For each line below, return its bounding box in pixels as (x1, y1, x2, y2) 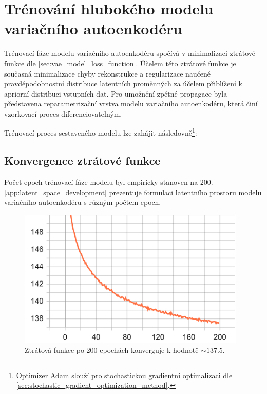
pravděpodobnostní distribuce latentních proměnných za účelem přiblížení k (4, 78, 242, 89)
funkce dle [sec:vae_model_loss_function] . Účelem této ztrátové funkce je (4, 58, 236, 68)
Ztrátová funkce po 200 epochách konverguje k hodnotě (25, 345, 199, 355)
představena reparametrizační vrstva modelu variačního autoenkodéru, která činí (4, 98, 258, 109)
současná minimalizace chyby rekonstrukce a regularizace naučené (4, 68, 211, 79)
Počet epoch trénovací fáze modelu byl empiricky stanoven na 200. (4, 176, 213, 187)
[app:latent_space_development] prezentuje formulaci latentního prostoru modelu (4, 186, 262, 197)
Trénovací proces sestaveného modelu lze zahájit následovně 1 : (4, 126, 197, 138)
